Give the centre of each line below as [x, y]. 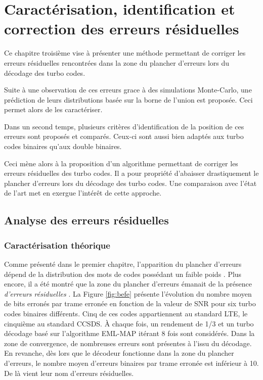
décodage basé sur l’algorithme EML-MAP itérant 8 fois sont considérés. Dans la [129, 333]
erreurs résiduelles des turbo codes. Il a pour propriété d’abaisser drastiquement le [131, 173]
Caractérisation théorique [57, 245]
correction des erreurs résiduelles [122, 29]
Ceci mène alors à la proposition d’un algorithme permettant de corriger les [121, 163]
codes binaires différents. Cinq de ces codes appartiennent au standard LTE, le [126, 313]
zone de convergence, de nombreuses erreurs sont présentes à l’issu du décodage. [128, 343]
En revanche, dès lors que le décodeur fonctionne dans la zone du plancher [119, 353]
